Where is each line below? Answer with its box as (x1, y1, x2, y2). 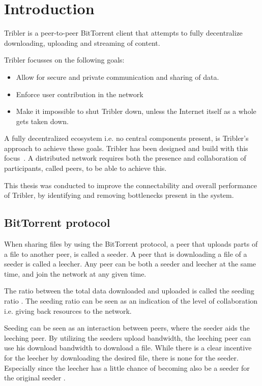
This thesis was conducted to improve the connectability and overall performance (4, 180, 257, 190)
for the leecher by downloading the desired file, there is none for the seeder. (4, 352, 239, 363)
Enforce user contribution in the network (16, 88, 143, 99)
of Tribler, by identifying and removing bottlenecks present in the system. (4, 190, 234, 200)
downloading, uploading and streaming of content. (4, 37, 160, 48)
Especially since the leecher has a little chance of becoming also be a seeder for (4, 362, 250, 373)
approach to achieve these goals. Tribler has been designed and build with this (4, 142, 248, 153)
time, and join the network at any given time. (4, 268, 147, 279)
